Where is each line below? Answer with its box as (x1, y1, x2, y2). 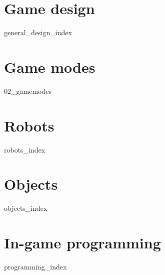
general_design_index (4, 27, 72, 38)
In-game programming (4, 232, 161, 253)
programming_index (4, 261, 67, 271)
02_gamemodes (4, 85, 51, 96)
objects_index (4, 203, 47, 213)
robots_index (4, 144, 45, 155)
